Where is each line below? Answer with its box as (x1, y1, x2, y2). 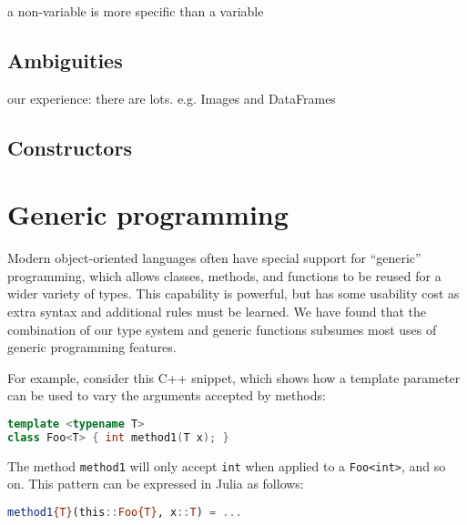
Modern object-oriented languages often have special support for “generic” (7, 248, 421, 268)
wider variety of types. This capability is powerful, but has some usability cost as (7, 284, 460, 303)
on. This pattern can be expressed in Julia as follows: (7, 474, 304, 493)
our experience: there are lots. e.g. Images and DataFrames (7, 88, 336, 107)
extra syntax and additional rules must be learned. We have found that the (7, 302, 427, 321)
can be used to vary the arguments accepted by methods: (7, 386, 326, 405)
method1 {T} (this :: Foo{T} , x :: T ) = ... (7, 506, 242, 520)
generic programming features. (7, 338, 177, 357)
